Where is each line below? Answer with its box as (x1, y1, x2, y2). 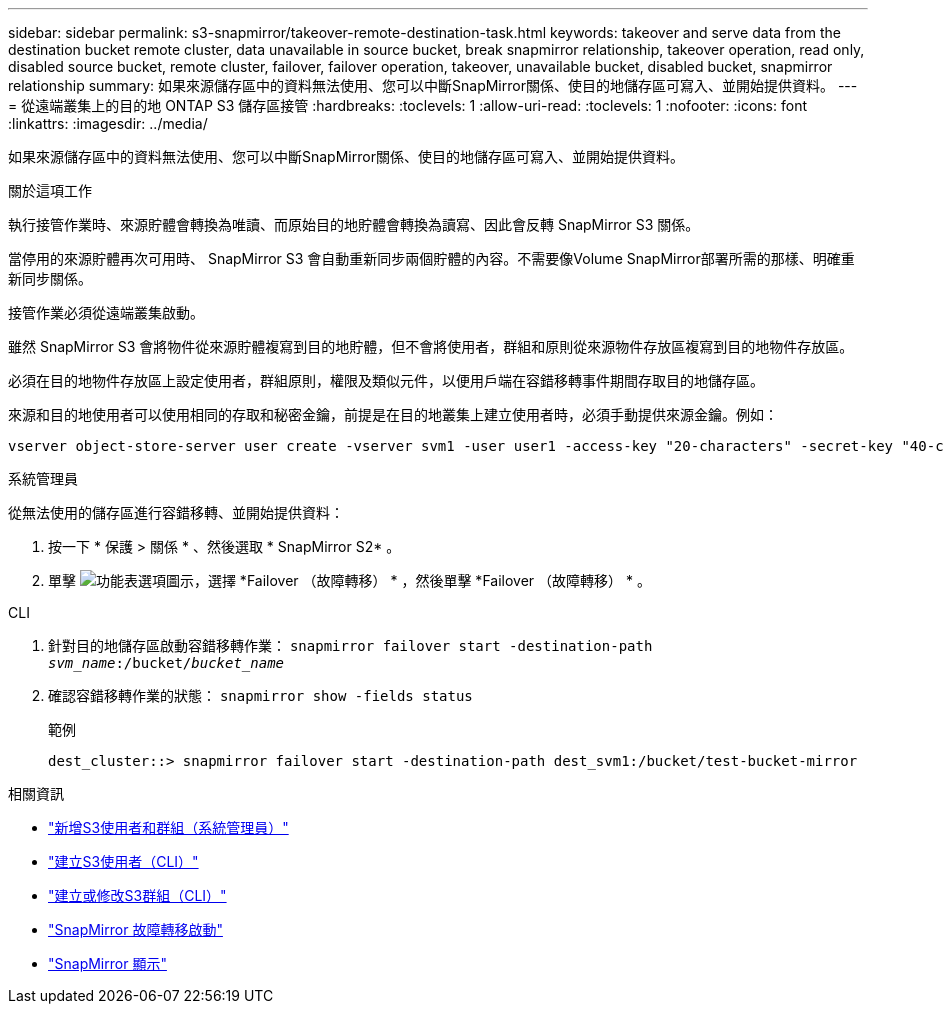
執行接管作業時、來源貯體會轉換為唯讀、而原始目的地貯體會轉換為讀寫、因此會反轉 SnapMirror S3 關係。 (8, 216, 700, 233)
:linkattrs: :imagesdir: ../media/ (8, 115, 208, 132)
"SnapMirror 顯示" (48, 955, 167, 972)
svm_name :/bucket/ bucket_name (48, 655, 285, 671)
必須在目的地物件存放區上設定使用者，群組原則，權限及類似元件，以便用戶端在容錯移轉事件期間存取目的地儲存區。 (8, 372, 764, 389)
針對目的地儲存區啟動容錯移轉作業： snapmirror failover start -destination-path (48, 637, 653, 654)
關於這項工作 (8, 182, 92, 199)
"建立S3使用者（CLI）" (48, 853, 199, 870)
